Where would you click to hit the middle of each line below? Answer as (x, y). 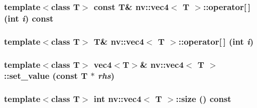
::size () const (204, 99)
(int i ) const (29, 18)
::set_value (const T (46, 76)
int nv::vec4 (117, 99)
